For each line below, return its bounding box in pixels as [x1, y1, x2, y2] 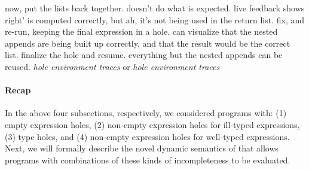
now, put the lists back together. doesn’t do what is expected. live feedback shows [5, 2, 305, 14]
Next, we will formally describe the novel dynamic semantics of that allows [5, 142, 279, 154]
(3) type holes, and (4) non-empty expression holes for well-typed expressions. [5, 130, 290, 142]
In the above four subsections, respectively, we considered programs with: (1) [5, 107, 287, 119]
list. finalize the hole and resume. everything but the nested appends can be [5, 48, 283, 61]
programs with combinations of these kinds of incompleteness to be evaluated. [5, 153, 290, 166]
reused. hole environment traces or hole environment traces [5, 60, 220, 72]
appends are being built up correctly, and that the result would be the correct [5, 37, 290, 49]
